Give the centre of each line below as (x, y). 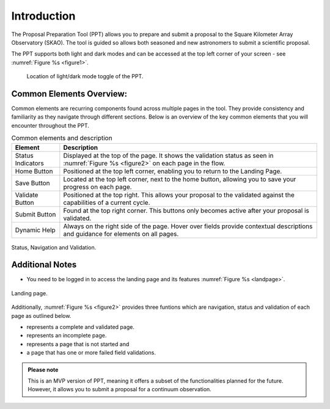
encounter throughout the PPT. (50, 125)
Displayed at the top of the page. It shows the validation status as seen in (168, 155)
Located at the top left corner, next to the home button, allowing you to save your (180, 179)
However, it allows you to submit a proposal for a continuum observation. (120, 389)
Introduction (43, 16)
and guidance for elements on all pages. (121, 234)
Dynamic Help (35, 230)
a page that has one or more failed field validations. (91, 353)
